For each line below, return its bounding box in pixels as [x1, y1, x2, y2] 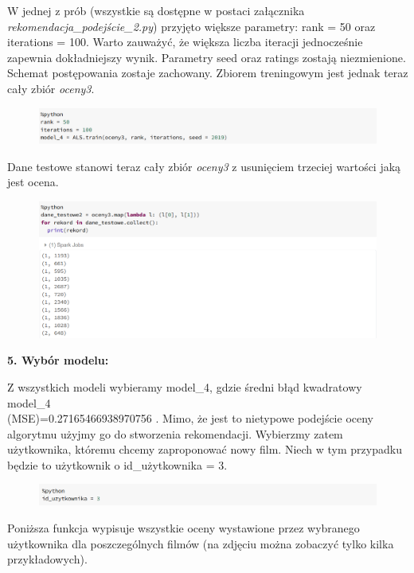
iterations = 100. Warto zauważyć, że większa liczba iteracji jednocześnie [7, 33, 363, 50]
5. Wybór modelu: [7, 352, 109, 368]
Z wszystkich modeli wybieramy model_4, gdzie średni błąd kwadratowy [7, 378, 362, 395]
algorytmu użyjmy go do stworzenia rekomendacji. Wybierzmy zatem [7, 425, 343, 442]
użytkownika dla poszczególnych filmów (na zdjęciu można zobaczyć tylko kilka [7, 535, 394, 552]
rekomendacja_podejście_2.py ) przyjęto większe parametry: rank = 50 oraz [7, 18, 376, 34]
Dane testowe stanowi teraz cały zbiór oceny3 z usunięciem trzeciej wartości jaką [7, 158, 401, 174]
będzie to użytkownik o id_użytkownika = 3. [7, 456, 228, 473]
